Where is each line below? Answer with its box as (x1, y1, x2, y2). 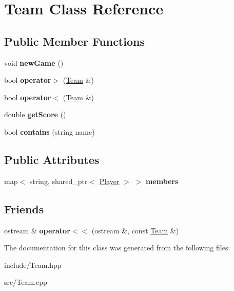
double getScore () (4, 109, 66, 120)
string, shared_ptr (29, 175, 88, 186)
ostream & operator (4, 225, 70, 235)
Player (99, 175, 120, 186)
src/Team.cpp (4, 277, 47, 287)
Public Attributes (4, 151, 100, 167)
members (145, 175, 179, 186)
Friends (4, 201, 44, 216)
